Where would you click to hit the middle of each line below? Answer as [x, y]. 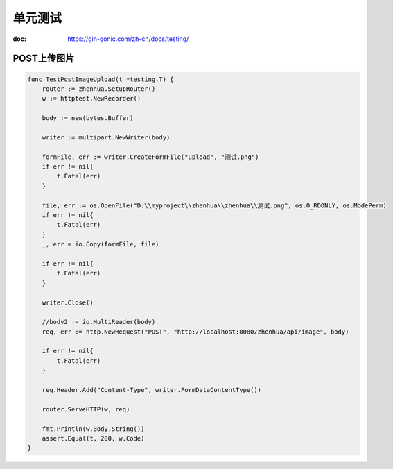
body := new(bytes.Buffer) [88, 118]
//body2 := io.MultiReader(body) [99, 322]
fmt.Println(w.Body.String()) [93, 429]
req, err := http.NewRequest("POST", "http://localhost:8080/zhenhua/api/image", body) [195, 332]
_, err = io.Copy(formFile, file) [101, 244]
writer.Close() [68, 302]
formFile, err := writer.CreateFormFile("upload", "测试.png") [150, 157]
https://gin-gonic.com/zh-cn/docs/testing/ [128, 39]
